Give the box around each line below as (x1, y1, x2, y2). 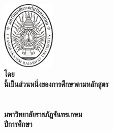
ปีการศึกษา (4, 119, 33, 129)
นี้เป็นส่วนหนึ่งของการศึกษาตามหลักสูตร (4, 78, 109, 89)
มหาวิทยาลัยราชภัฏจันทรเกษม (4, 108, 82, 119)
